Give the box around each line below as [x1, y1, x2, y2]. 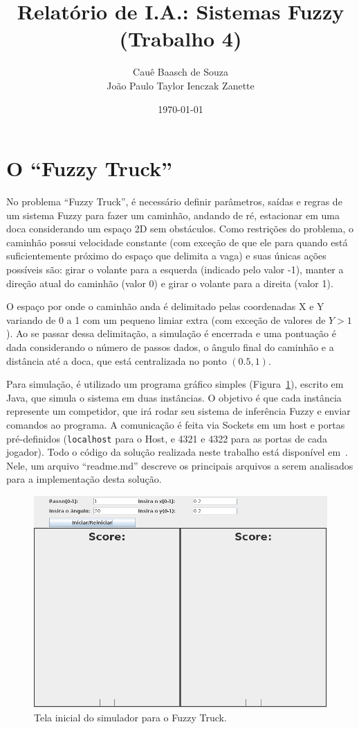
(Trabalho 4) [119, 24, 242, 53]
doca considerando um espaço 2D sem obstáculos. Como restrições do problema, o [6, 221, 354, 236]
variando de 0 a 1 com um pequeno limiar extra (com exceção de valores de [6, 312, 326, 327]
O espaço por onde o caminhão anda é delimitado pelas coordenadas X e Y [6, 299, 324, 314]
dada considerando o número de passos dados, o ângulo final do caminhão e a [6, 339, 334, 354]
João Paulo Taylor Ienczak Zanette [107, 78, 255, 92]
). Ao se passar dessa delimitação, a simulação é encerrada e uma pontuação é [6, 326, 336, 341]
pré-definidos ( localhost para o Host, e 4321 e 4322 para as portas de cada [6, 431, 327, 445]
